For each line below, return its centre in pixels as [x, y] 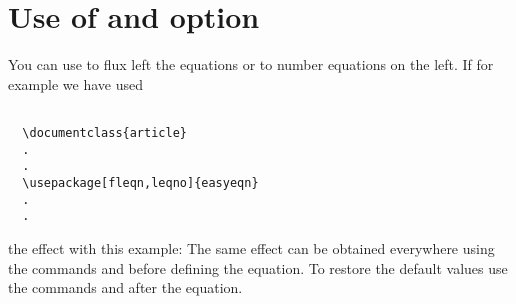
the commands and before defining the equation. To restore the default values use [258, 267]
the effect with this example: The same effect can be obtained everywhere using [251, 247]
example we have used [75, 83]
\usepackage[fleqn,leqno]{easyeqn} [140, 182]
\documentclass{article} [104, 132]
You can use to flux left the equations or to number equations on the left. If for [251, 64]
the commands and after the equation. [125, 287]
